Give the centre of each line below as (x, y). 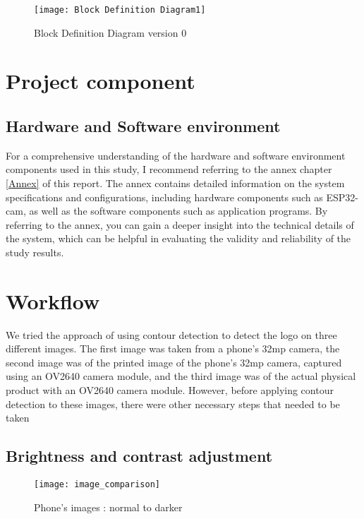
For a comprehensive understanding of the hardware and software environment (176, 155)
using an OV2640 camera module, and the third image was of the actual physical (181, 376)
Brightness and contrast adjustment (139, 456)
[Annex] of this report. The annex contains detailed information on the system (175, 183)
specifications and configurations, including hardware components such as (164, 197)
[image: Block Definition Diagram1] (120, 10)
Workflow (53, 300)
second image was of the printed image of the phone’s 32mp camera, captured (174, 362)
